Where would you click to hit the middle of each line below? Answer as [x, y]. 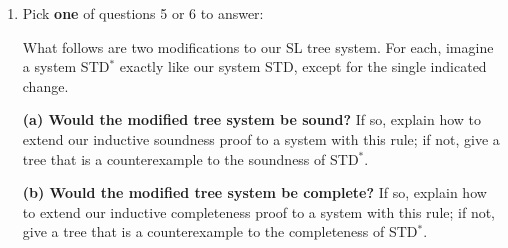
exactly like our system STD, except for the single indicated [303, 66]
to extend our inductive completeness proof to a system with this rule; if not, [259, 211]
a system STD [66, 66]
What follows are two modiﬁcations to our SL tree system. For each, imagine [258, 46]
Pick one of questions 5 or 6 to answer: [143, 13]
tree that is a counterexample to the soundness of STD [190, 158]
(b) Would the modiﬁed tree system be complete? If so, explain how [254, 192]
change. [45, 85]
